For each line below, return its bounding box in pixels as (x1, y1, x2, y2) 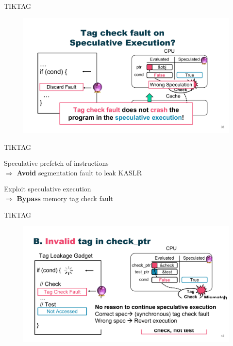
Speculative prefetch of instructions (4, 158, 109, 168)
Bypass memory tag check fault (17, 193, 113, 204)
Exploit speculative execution (4, 184, 91, 194)
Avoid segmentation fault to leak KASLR (17, 167, 142, 177)
